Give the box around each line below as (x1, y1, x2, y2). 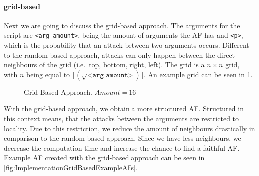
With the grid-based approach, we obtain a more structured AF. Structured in (4, 103, 244, 114)
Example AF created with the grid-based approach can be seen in (4, 152, 205, 163)
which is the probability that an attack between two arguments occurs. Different (4, 40, 249, 50)
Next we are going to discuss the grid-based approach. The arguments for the (4, 20, 240, 30)
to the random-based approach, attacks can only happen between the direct (4, 49, 235, 60)
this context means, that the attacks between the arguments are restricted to (4, 113, 239, 124)
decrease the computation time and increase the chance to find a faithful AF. (4, 142, 240, 153)
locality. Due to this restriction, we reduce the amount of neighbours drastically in (4, 123, 255, 133)
